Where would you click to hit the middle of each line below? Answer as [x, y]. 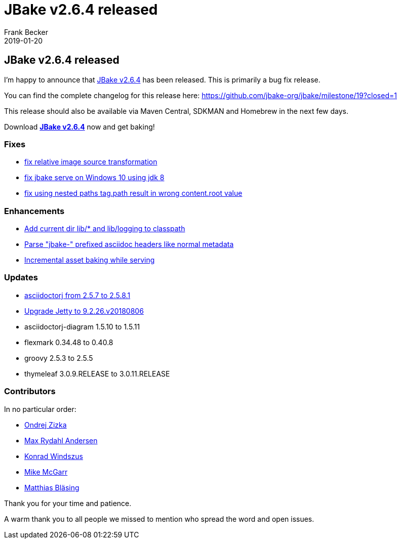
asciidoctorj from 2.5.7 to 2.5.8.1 [77, 295]
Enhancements [34, 211]
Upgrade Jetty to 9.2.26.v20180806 [84, 311]
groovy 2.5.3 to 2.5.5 [59, 358]
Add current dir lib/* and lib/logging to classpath [105, 229]
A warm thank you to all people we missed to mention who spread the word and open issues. [159, 519]
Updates [21, 278]
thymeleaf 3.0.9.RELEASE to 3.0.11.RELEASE [97, 373]
